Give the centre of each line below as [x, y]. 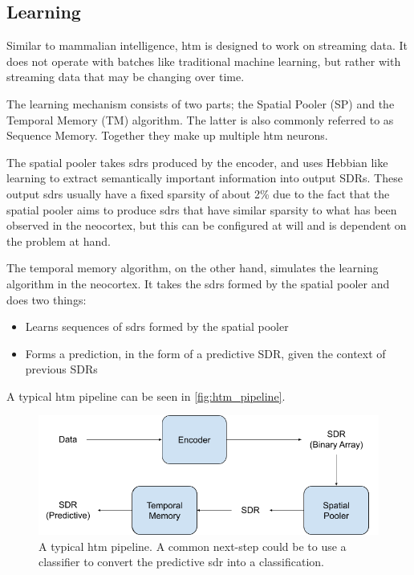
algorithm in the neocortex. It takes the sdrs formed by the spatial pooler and [198, 283]
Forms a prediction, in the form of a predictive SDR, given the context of [205, 353]
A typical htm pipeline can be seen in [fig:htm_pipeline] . [146, 396]
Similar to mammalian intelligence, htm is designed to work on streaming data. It [207, 45]
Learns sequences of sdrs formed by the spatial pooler [157, 326]
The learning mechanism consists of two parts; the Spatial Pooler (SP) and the [201, 103]
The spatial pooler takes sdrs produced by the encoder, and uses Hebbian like [197, 162]
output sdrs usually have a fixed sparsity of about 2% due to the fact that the [198, 193]
